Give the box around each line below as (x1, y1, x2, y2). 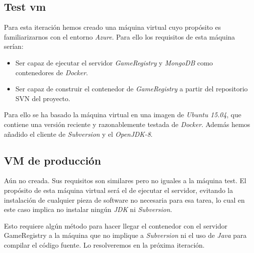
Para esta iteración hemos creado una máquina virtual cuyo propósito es (4, 22, 221, 32)
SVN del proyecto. (15, 93, 70, 103)
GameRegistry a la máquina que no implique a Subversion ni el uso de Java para (4, 230, 247, 240)
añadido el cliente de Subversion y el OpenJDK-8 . (4, 128, 153, 139)
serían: (4, 41, 23, 51)
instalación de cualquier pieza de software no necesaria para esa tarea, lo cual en (4, 194, 245, 205)
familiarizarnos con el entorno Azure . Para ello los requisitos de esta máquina (4, 31, 235, 42)
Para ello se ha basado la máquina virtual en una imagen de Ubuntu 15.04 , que (4, 109, 241, 120)
